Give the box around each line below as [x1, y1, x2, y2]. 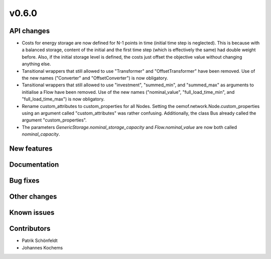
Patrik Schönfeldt [22, 237, 58, 243]
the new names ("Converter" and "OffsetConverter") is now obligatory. [22, 75, 168, 81]
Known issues [9, 208, 55, 217]
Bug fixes [9, 176, 40, 185]
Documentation [9, 160, 59, 169]
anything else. [22, 61, 51, 67]
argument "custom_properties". [22, 117, 87, 123]
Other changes [9, 192, 57, 201]
